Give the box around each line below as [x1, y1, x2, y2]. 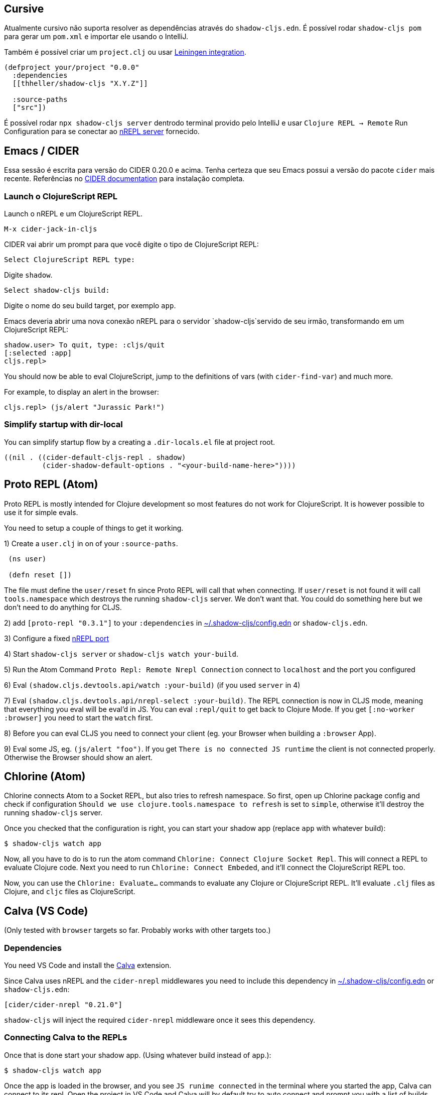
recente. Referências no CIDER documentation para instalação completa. [4, 174, 245, 183]
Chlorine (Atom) [4, 770, 86, 783]
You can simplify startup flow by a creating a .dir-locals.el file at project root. [4, 437, 275, 446]
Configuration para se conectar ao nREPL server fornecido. [4, 127, 200, 136]
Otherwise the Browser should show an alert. [4, 753, 153, 762]
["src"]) [12, 103, 47, 112]
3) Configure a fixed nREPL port [4, 634, 109, 643]
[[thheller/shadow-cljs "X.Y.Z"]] [12, 79, 148, 88]
